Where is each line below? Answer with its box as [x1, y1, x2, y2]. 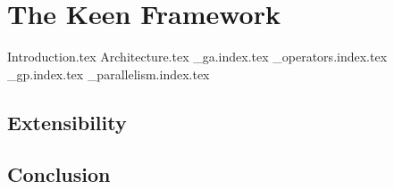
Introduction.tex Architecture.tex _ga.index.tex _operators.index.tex [7, 47, 388, 66]
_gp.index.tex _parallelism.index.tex [7, 64, 210, 83]
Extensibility [7, 108, 127, 136]
